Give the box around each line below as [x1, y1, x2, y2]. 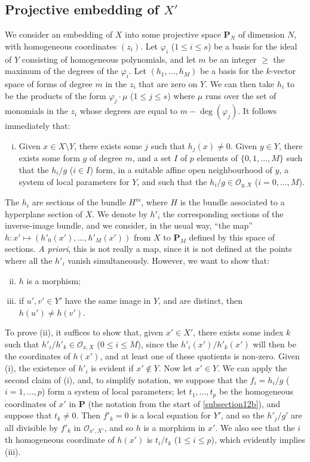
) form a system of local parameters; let [41, 385, 186, 398]
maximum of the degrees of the [5, 64, 118, 77]
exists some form [19, 152, 80, 164]
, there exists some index [193, 326, 284, 338]
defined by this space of [189, 230, 275, 243]
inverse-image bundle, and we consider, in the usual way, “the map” [5, 219, 253, 232]
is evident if [91, 362, 134, 374]
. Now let [158, 362, 192, 374]
